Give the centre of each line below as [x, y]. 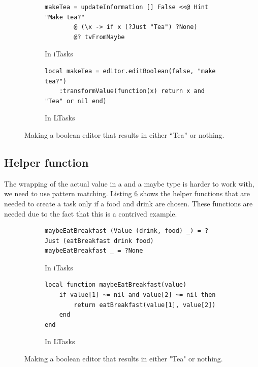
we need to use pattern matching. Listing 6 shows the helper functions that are [127, 193]
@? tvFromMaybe [99, 37]
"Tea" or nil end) [76, 101]
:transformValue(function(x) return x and [132, 91]
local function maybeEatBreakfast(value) [116, 285]
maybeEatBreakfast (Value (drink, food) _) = [123, 231]
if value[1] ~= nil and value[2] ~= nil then [137, 295]
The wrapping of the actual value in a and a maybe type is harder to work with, [129, 183]
